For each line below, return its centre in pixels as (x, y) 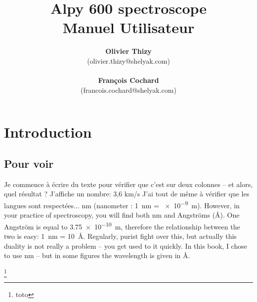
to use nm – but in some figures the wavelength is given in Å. (97, 255)
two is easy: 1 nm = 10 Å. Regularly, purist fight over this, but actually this (120, 236)
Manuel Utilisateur (128, 27)
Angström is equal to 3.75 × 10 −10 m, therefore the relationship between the (122, 226)
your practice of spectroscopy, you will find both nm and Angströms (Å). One (122, 215)
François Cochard (128, 80)
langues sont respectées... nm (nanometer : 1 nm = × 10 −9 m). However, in (122, 204)
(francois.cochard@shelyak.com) (128, 90)
